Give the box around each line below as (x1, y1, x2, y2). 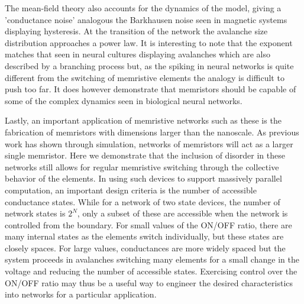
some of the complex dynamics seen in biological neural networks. (5, 94, 242, 106)
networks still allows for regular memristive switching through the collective (5, 160, 279, 173)
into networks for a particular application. (5, 288, 157, 300)
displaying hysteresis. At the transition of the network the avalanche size (5, 25, 268, 37)
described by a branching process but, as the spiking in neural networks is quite (5, 59, 294, 72)
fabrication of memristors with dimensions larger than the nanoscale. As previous (5, 125, 299, 138)
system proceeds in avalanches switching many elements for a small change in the (5, 253, 299, 266)
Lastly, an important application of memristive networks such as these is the (5, 114, 282, 127)
